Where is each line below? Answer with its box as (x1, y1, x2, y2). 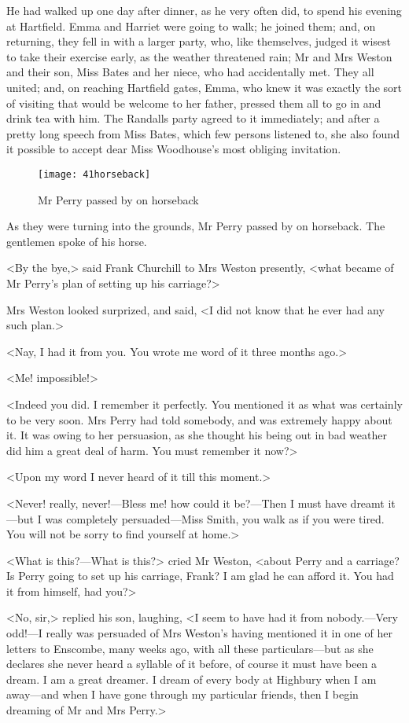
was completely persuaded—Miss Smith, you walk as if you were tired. (45, 510, 385, 527)
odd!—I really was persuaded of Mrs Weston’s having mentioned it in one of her (6, 625, 392, 641)
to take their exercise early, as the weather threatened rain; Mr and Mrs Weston (6, 48, 392, 64)
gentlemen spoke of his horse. (6, 233, 147, 249)
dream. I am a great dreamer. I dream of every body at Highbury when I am (6, 670, 377, 687)
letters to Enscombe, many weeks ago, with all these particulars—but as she (6, 640, 374, 656)
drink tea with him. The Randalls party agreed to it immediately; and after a (6, 110, 380, 127)
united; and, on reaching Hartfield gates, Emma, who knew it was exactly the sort (6, 79, 402, 95)
